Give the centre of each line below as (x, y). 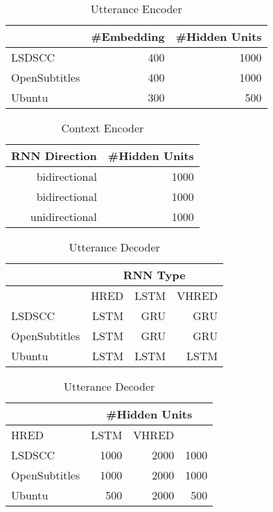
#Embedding (128, 36)
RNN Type (154, 275)
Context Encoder (103, 128)
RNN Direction (54, 156)
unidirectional (63, 217)
